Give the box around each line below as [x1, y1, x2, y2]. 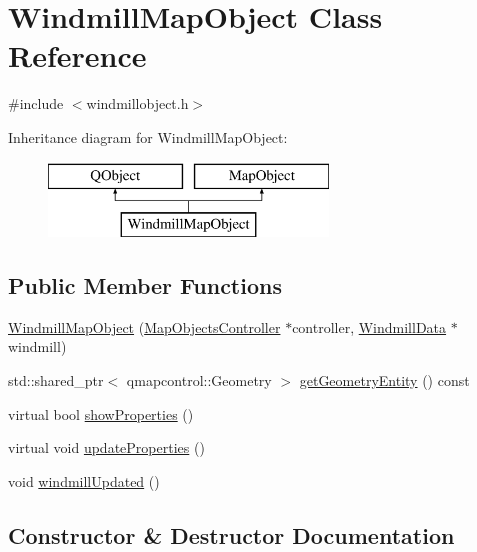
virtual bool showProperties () [8, 403, 194, 424]
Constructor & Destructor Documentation [8, 519, 455, 550]
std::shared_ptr [8, 370, 104, 391]
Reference [8, 35, 147, 76]
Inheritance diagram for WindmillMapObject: [8, 126, 288, 147]
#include [8, 93, 64, 114]
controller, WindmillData [292, 316, 447, 337]
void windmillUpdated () [8, 470, 160, 491]
